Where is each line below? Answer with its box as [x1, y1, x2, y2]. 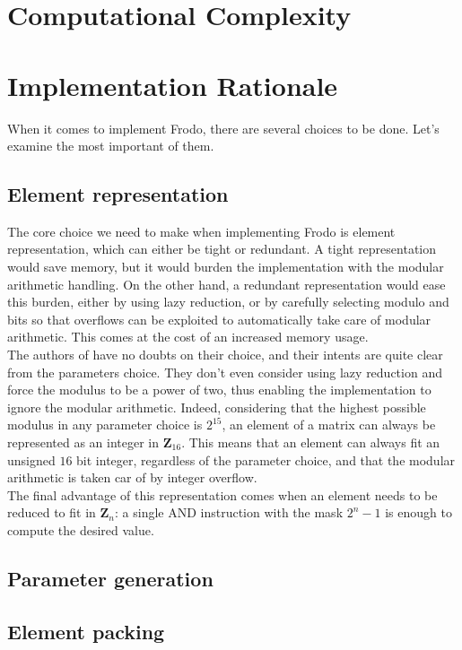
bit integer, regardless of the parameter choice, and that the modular [76, 450, 456, 469]
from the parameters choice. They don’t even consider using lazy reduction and [7, 362, 442, 381]
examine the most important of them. [7, 136, 214, 155]
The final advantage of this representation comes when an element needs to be [7, 485, 438, 504]
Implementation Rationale [7, 66, 338, 103]
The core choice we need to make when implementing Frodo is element [7, 221, 396, 240]
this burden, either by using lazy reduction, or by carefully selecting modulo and [7, 292, 449, 311]
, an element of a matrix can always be [222, 415, 436, 434]
